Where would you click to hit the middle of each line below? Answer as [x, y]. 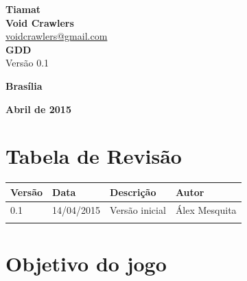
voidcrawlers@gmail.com [57, 36]
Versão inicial [138, 209]
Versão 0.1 [27, 63]
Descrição [133, 192]
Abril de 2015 [38, 109]
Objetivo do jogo [86, 264]
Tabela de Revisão [94, 156]
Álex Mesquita [206, 209]
